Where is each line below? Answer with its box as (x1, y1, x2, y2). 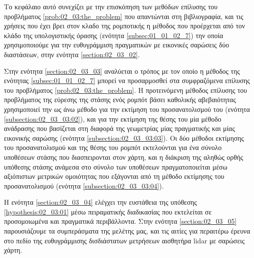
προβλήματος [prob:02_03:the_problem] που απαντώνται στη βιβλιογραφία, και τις (4, 11, 244, 21)
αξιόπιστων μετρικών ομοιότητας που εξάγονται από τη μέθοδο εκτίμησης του (4, 171, 225, 181)
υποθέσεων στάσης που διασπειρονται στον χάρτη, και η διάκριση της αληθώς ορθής (4, 151, 243, 162)
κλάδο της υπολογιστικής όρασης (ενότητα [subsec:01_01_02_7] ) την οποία (4, 30, 223, 40)
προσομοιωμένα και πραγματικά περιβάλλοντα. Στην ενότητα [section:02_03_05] (4, 216, 237, 226)
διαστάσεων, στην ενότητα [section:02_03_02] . (4, 49, 140, 59)
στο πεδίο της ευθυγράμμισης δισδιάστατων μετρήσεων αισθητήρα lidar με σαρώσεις (4, 235, 245, 245)
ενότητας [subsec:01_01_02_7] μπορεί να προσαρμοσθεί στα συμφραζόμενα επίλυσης (4, 75, 250, 86)
